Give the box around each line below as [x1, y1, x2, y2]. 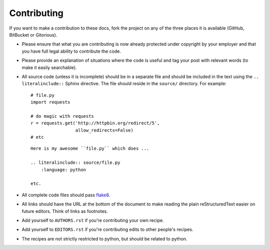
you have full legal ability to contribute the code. [21, 48, 121, 54]
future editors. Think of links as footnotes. [21, 208, 108, 214]
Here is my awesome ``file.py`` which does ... [30, 146, 149, 151]
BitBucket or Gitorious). [9, 32, 57, 38]
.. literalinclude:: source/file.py [30, 160, 120, 165]
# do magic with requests [30, 113, 94, 119]
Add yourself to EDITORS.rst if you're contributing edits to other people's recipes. [21, 226, 193, 232]
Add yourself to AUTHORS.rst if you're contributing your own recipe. [21, 217, 164, 223]
